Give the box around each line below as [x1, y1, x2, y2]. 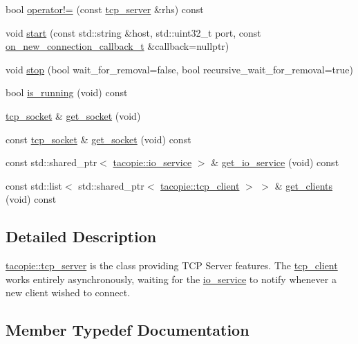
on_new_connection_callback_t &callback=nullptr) [6, 39, 229, 53]
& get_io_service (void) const [211, 155, 339, 170]
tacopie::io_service [113, 155, 192, 170]
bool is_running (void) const [6, 85, 128, 100]
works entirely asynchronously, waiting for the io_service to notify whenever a [6, 271, 337, 286]
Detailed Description [6, 226, 157, 247]
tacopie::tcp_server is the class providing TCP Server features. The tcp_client [6, 258, 338, 273]
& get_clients [274, 178, 333, 192]
